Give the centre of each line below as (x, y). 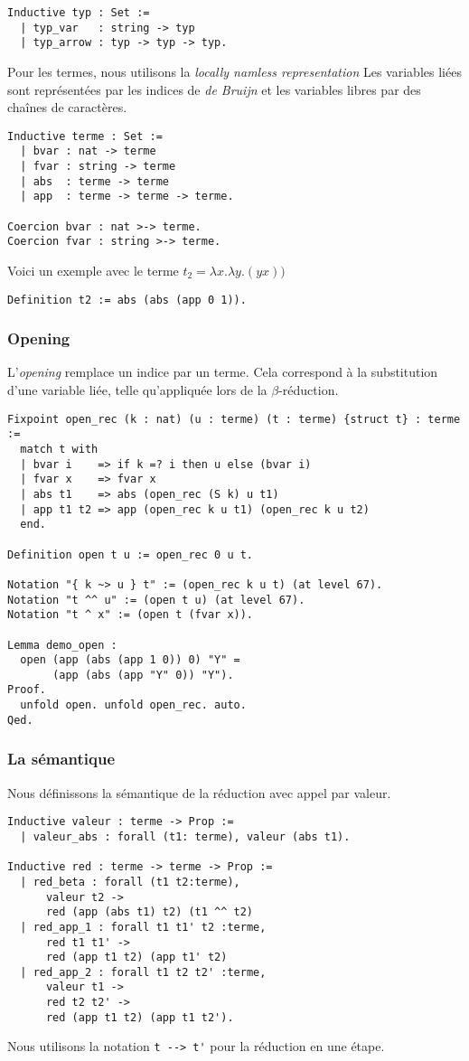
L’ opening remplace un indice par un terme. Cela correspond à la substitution (223, 372)
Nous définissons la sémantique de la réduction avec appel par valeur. (199, 792)
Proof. (27, 690)
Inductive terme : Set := (85, 136)
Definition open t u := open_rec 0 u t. (131, 554)
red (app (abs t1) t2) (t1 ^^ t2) (150, 912)
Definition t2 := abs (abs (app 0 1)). (127, 300)
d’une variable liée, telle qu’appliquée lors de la (137, 390)
